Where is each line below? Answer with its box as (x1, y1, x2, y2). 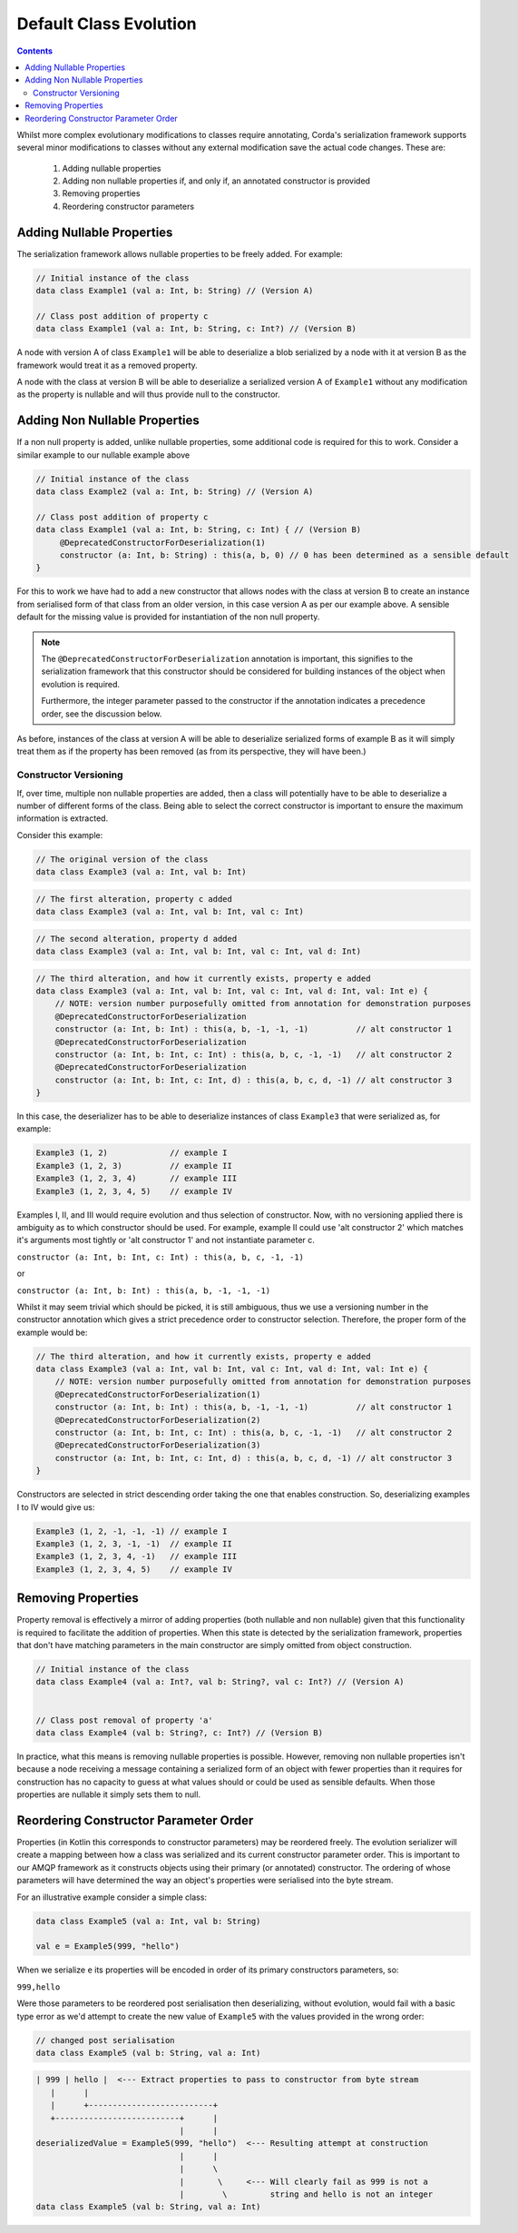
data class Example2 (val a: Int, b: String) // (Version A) (35, 487, 314, 497)
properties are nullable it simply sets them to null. (16, 1789, 201, 1800)
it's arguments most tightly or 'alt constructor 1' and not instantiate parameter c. (16, 1235, 315, 1246)
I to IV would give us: (16, 1501, 95, 1512)
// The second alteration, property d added (35, 934, 238, 944)
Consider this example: (16, 829, 103, 840)
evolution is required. (41, 678, 121, 689)
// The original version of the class (35, 854, 209, 865)
